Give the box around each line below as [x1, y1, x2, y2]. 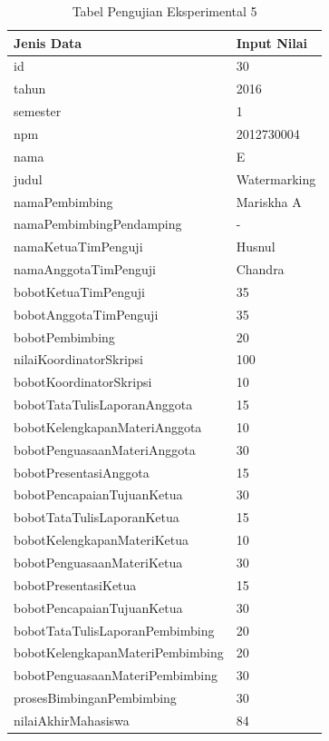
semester [14, 102, 62, 121]
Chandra [236, 260, 285, 279]
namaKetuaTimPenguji [14, 237, 143, 256]
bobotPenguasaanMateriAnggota [14, 440, 196, 459]
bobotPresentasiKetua [14, 575, 137, 594]
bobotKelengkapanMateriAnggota [14, 417, 202, 436]
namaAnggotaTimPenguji [14, 260, 156, 279]
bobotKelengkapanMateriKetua [14, 530, 189, 549]
